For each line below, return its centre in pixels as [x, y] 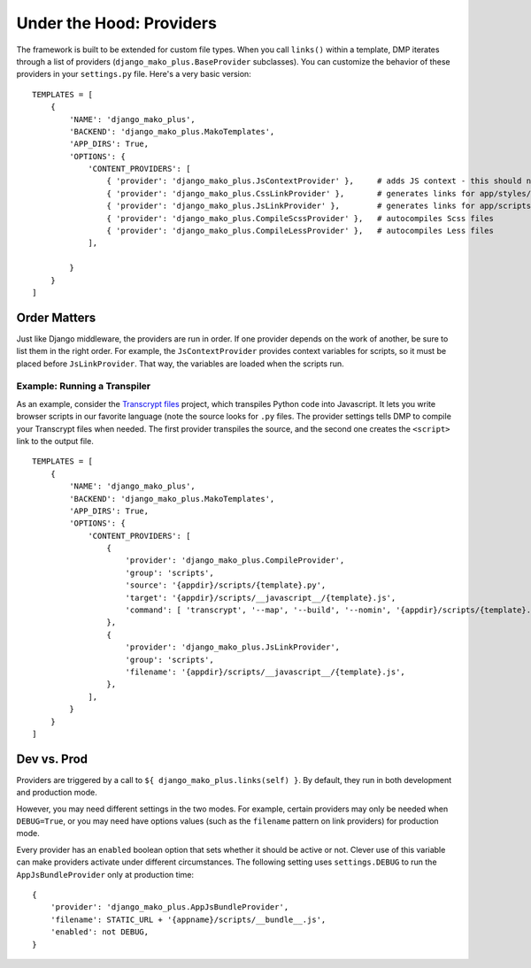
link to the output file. [55, 441]
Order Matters [56, 317]
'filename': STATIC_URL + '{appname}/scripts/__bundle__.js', [188, 919]
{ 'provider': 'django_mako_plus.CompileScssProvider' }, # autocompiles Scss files [300, 218]
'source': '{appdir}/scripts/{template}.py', [226, 585]
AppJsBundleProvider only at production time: [105, 874]
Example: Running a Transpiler [84, 387]
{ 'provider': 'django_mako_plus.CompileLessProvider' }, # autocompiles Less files [300, 231]
